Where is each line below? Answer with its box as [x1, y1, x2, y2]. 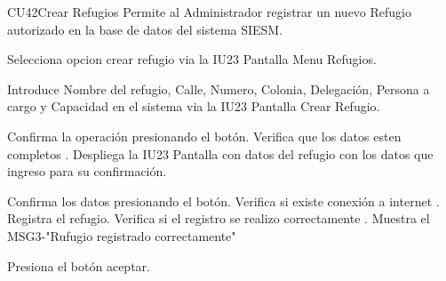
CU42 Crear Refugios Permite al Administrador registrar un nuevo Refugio [7, 3, 411, 20]
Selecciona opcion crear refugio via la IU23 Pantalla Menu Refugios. [7, 50, 377, 68]
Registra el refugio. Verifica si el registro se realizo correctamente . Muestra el [7, 209, 430, 228]
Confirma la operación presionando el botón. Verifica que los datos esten [7, 126, 402, 145]
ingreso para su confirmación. [7, 162, 167, 181]
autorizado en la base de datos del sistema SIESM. [7, 20, 283, 38]
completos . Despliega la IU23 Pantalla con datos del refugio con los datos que [7, 144, 434, 163]
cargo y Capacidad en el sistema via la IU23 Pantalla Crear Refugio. [7, 97, 380, 116]
